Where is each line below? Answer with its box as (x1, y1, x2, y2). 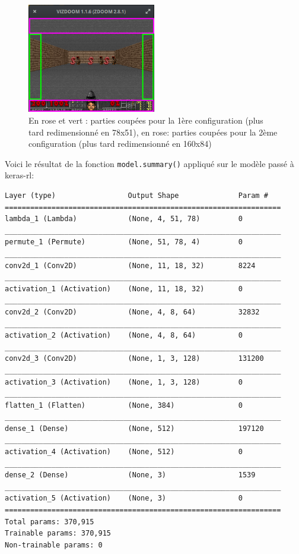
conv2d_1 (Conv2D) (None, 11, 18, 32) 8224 (5, 261, 256, 270)
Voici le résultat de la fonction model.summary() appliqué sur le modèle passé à (5, 157, 294, 169)
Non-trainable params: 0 (5, 540, 103, 549)
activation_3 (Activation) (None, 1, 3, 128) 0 (5, 377, 243, 386)
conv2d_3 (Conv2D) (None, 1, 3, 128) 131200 (5, 354, 264, 363)
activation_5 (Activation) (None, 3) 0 (5, 494, 243, 503)
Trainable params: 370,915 (5, 529, 111, 538)
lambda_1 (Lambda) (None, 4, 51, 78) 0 (5, 215, 243, 224)
